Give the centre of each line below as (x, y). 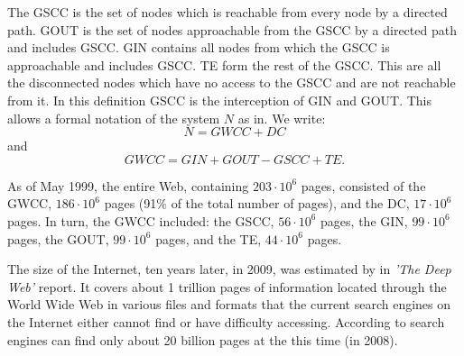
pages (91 (130, 203)
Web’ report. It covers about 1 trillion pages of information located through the (227, 286)
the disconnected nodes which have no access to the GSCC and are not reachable (232, 82)
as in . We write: (282, 118)
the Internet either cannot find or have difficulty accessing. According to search (226, 321)
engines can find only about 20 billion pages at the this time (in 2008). (203, 339)
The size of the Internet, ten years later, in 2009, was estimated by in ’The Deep (229, 269)
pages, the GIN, (364, 220)
